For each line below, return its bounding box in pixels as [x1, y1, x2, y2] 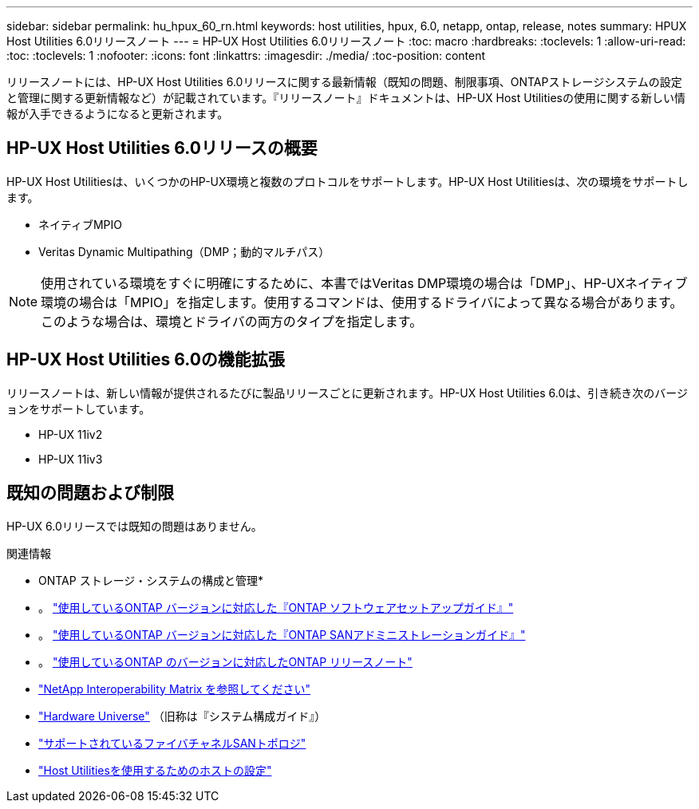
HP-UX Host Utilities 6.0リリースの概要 [6, 138, 318, 159]
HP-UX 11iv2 [38, 427, 103, 441]
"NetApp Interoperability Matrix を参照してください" [38, 681, 311, 696]
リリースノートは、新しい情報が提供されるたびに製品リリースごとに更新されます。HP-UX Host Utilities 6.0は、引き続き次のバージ [6, 385, 689, 400]
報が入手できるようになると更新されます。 [6, 107, 229, 120]
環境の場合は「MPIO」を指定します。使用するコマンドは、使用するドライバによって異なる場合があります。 [41, 294, 683, 310]
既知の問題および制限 [6, 483, 174, 503]
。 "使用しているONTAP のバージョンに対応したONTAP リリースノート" [38, 654, 413, 669]
